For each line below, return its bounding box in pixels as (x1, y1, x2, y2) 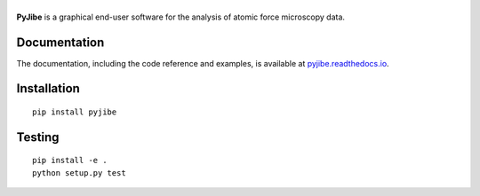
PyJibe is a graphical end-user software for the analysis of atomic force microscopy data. (16, 12, 346, 22)
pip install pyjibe (32, 107, 117, 117)
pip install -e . (32, 155, 108, 166)
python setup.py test (32, 168, 126, 177)
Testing (16, 129, 60, 145)
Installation (16, 81, 80, 97)
